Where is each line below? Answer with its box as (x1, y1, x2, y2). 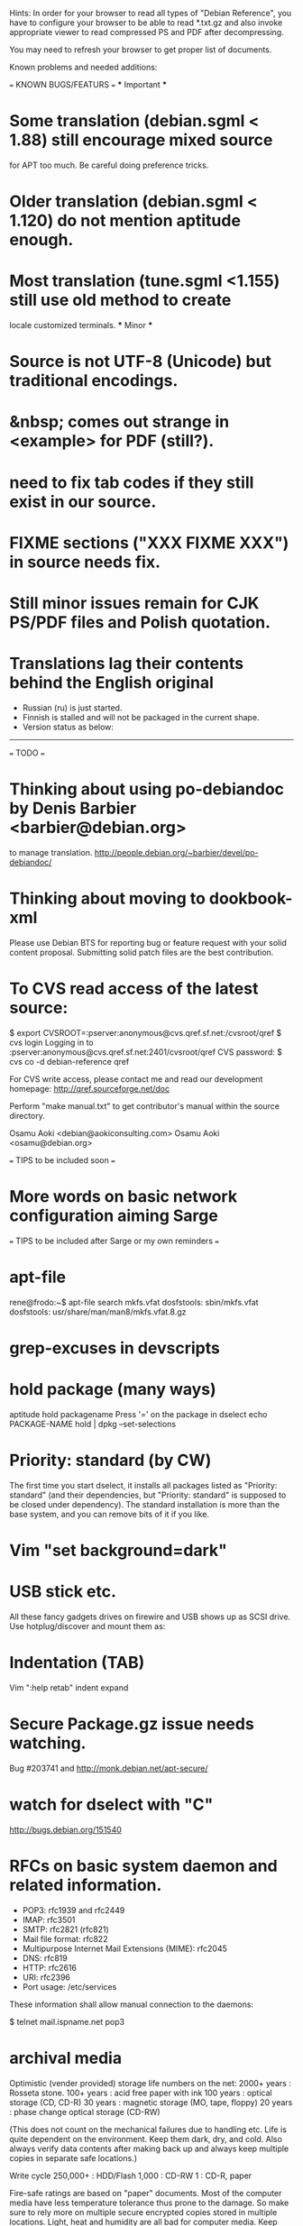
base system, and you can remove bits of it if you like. (9, 1508, 210, 1519)
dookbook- (208, 888, 293, 909)
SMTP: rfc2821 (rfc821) (22, 1924, 110, 1935)
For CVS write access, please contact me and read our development (9, 1073, 263, 1085)
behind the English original (9, 673, 215, 693)
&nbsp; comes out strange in (9, 412, 230, 432)
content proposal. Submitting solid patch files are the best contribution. (9, 947, 274, 957)
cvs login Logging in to (9, 1037, 94, 1048)
